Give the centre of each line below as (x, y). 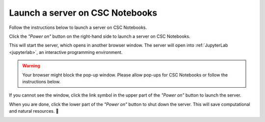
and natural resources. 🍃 (34, 111)
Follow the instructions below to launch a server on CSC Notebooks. (78, 27)
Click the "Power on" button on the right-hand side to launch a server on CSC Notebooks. (100, 36)
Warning (31, 66)
